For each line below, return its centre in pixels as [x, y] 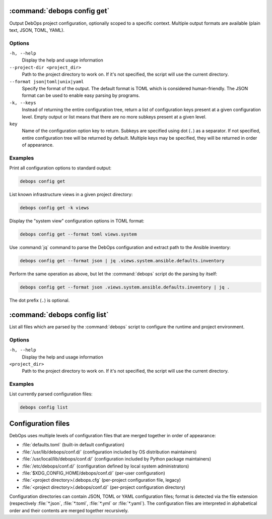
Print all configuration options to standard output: [60, 168]
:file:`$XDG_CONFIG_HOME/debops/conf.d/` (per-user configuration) [94, 473]
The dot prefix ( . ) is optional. [40, 301]
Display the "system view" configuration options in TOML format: [77, 221]
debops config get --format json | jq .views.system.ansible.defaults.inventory [122, 261]
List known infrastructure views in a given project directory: [71, 195]
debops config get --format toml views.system [78, 234]
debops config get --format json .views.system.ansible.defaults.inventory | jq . [125, 287]
